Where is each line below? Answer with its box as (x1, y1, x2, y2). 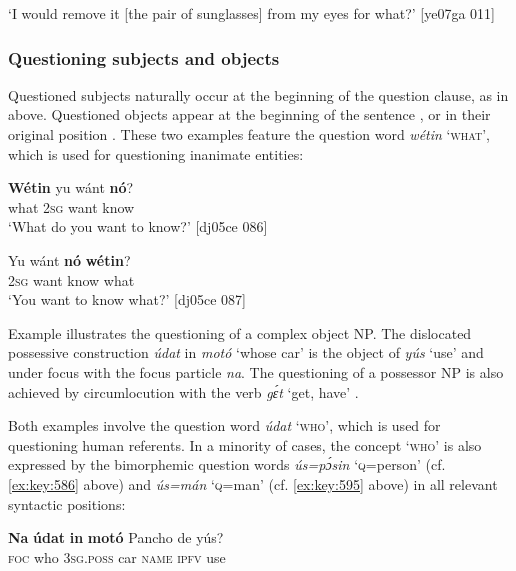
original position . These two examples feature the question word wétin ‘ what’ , (8, 124, 490, 144)
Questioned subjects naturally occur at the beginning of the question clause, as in (8, 84, 509, 105)
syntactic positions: (8, 493, 126, 514)
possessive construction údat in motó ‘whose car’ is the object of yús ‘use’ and (8, 342, 484, 363)
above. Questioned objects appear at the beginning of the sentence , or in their (8, 104, 491, 125)
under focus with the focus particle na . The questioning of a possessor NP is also (8, 361, 504, 382)
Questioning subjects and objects (8, 45, 280, 70)
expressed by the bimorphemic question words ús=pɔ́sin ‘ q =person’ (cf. (8, 454, 446, 475)
